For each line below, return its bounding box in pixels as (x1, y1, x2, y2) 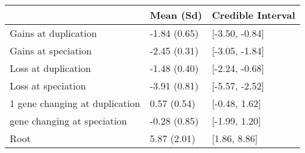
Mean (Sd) (149, 8, 202, 22)
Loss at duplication (10, 61, 91, 75)
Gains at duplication (10, 26, 97, 40)
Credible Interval (211, 8, 295, 22)
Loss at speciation (10, 79, 86, 93)
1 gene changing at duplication (10, 96, 140, 110)
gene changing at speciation (10, 114, 127, 128)
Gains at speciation (10, 44, 92, 57)
